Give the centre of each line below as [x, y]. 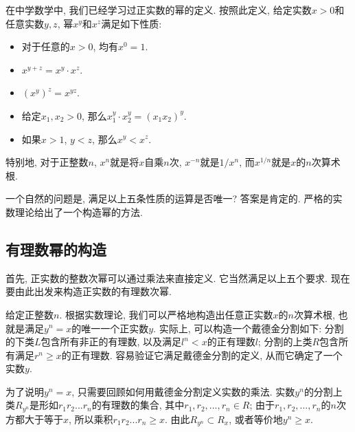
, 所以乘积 [91, 419]
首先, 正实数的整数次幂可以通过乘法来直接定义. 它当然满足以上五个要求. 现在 [178, 278]
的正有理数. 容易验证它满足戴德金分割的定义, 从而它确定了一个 [202, 355]
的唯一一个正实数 [110, 328]
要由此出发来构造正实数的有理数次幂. [89, 291]
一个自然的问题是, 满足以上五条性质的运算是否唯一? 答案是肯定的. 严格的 [169, 198]
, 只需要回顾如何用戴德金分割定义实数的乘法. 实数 [183, 391]
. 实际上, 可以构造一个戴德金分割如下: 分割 [249, 328]
